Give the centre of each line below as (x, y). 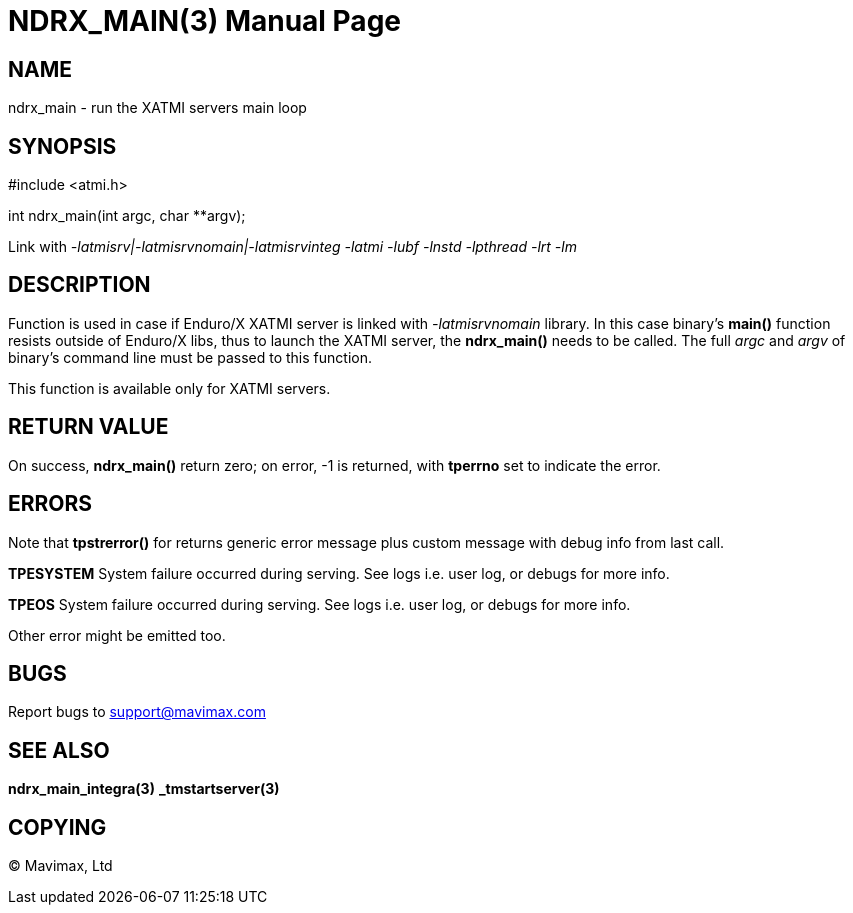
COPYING (57, 827)
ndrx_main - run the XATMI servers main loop (157, 108)
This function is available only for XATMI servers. (169, 388)
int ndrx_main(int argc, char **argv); (127, 216)
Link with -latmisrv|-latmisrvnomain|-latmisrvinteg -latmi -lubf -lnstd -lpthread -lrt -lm (292, 247)
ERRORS (50, 504)
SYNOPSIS (62, 146)
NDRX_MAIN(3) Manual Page (204, 21)
